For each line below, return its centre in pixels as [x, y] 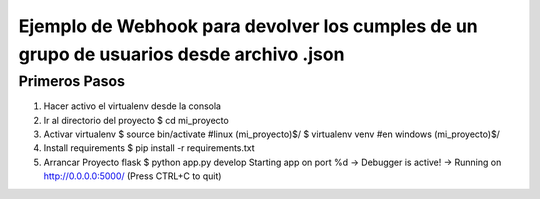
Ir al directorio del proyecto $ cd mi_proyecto [136, 120]
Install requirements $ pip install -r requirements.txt [149, 148]
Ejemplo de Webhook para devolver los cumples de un [248, 26]
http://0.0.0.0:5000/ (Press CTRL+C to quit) [132, 176]
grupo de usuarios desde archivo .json [181, 54]
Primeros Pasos [71, 81]
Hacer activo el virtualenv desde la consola [132, 106]
